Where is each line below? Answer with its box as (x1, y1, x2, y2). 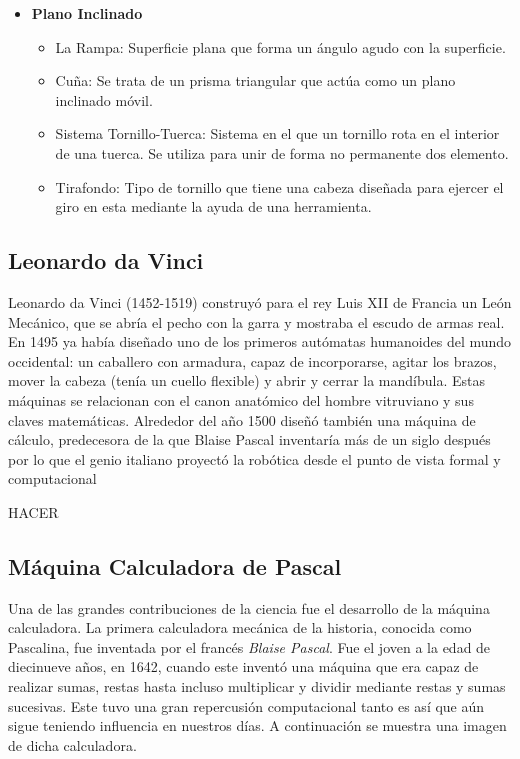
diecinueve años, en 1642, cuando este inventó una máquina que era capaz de (8, 656, 479, 677)
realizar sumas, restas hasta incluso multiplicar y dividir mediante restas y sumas (8, 676, 506, 697)
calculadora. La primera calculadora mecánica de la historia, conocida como (8, 617, 472, 638)
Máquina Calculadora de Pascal (8, 550, 342, 581)
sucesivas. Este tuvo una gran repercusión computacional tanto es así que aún (8, 695, 485, 716)
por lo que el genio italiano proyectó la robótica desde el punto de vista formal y (8, 448, 501, 469)
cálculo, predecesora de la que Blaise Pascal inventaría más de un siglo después (8, 429, 491, 450)
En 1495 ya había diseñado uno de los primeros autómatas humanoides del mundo (8, 331, 512, 352)
